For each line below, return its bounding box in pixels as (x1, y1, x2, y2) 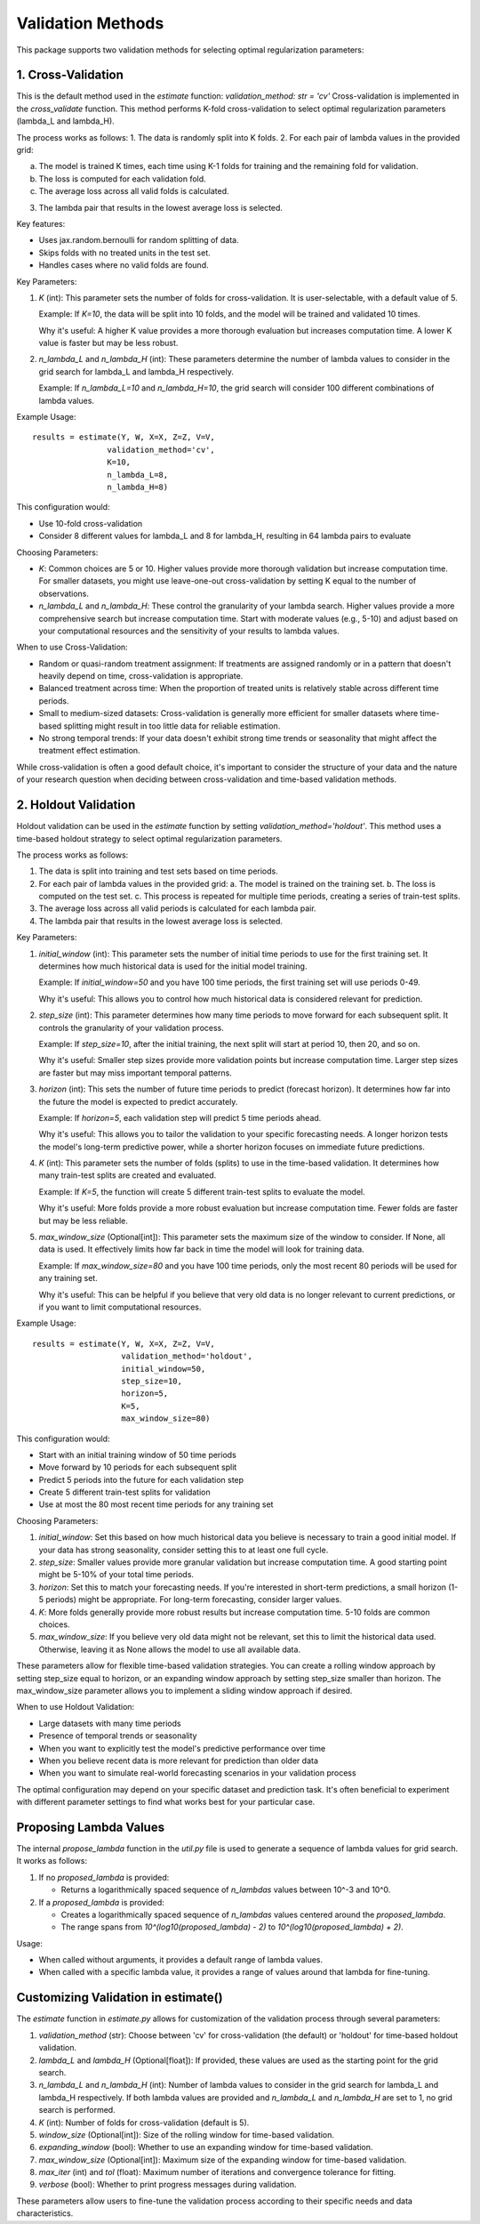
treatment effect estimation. (38, 745, 141, 756)
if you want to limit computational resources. (38, 1301, 202, 1312)
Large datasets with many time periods (38, 1718, 181, 1728)
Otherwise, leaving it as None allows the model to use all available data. (38, 1644, 301, 1655)
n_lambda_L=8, (107, 470, 169, 479)
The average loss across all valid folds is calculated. (38, 186, 229, 197)
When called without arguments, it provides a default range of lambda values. (38, 1954, 324, 1965)
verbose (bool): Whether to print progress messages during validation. (38, 2180, 297, 2190)
